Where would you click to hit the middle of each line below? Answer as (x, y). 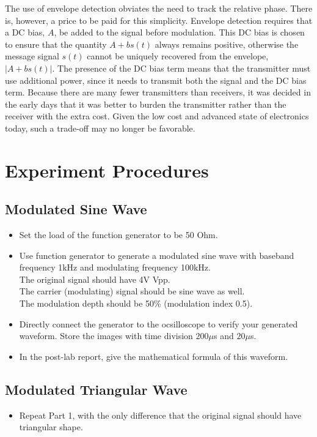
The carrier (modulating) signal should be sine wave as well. (132, 291)
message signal (32, 56)
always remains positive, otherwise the (227, 44)
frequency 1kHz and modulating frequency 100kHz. (115, 267)
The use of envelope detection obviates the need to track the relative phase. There (159, 8)
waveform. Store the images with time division (106, 336)
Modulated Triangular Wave (96, 389)
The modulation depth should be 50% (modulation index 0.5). (136, 303)
